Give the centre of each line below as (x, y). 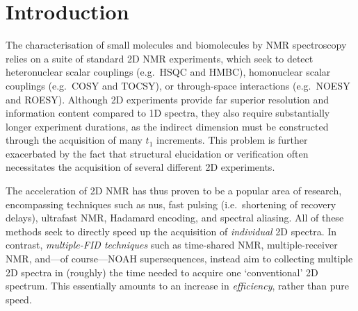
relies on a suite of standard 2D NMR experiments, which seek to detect (160, 58)
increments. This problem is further (232, 140)
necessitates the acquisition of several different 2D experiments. (140, 167)
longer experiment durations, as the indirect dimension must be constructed (167, 126)
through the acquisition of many (74, 140)
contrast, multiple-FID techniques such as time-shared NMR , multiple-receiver (172, 245)
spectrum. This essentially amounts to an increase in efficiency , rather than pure (178, 286)
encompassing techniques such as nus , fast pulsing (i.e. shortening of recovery (171, 204)
